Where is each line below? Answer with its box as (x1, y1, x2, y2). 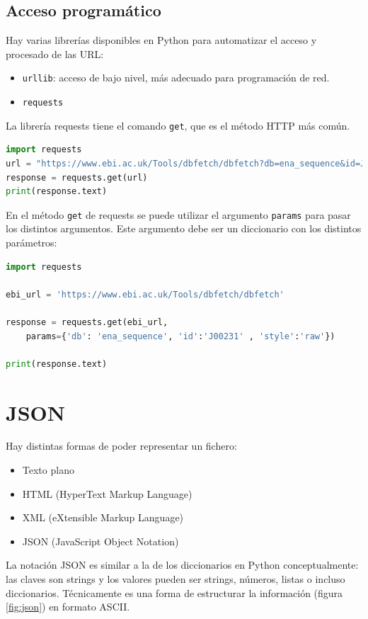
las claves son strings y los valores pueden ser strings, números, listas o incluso (6, 572, 345, 586)
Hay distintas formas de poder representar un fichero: (6, 438, 237, 453)
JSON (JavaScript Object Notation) (22, 533, 179, 548)
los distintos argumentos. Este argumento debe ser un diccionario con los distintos (6, 221, 362, 236)
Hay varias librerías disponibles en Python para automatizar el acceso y (6, 33, 317, 47)
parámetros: (6, 234, 57, 249)
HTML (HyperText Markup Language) (22, 486, 192, 501)
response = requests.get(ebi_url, (6, 317, 168, 327)
